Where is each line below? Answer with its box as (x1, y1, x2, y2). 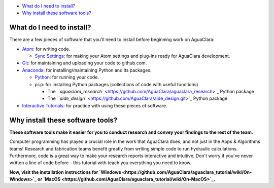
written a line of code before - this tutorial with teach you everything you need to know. (9, 160, 192, 166)
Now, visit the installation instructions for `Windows (9, 169, 121, 175)
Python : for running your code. (35, 74, 99, 81)
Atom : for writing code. (22, 46, 71, 52)
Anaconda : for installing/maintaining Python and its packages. (22, 67, 152, 73)
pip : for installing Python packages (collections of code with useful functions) (35, 81, 198, 87)
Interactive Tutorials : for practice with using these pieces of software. (22, 102, 167, 108)
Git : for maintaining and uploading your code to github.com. (22, 60, 147, 66)
